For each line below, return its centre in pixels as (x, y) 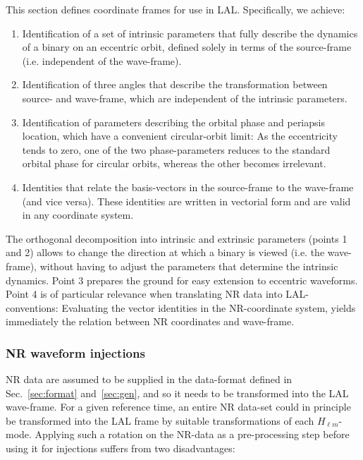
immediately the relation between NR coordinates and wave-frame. (150, 321)
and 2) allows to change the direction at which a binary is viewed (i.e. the (165, 252)
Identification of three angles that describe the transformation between (175, 84)
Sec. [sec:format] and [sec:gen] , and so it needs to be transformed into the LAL (177, 393)
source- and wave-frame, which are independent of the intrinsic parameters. (185, 98)
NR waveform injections (75, 352)
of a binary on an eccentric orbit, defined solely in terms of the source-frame (187, 47)
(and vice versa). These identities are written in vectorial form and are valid (186, 201)
